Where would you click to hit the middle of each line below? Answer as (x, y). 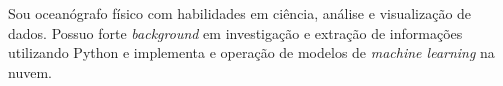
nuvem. (30, 71)
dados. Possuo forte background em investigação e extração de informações (235, 32)
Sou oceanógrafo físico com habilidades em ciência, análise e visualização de (240, 13)
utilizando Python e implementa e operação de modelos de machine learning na (251, 52)
